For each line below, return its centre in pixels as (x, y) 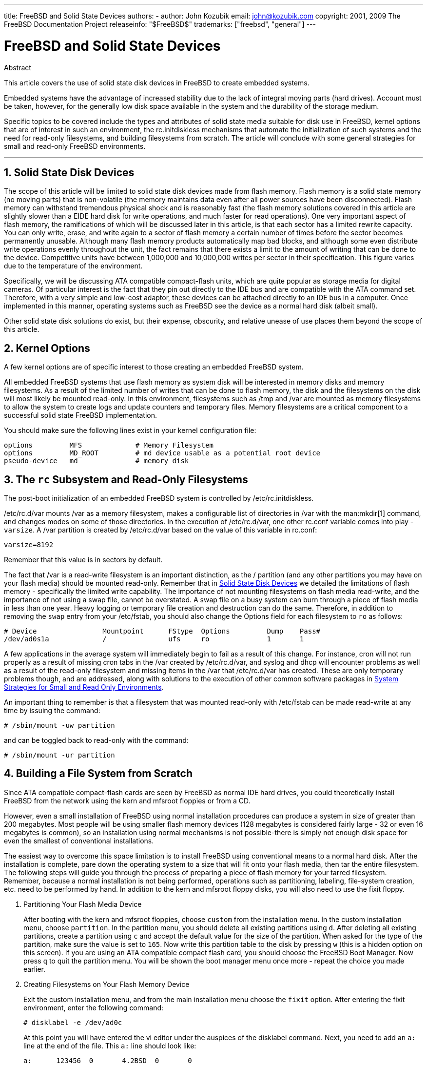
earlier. (35, 969)
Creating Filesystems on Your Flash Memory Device (107, 984)
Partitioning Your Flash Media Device (83, 904)
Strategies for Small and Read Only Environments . (84, 687)
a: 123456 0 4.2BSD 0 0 (108, 1060)
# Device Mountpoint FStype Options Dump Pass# (162, 631)
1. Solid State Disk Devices (69, 172)
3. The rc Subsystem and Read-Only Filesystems (126, 479)
